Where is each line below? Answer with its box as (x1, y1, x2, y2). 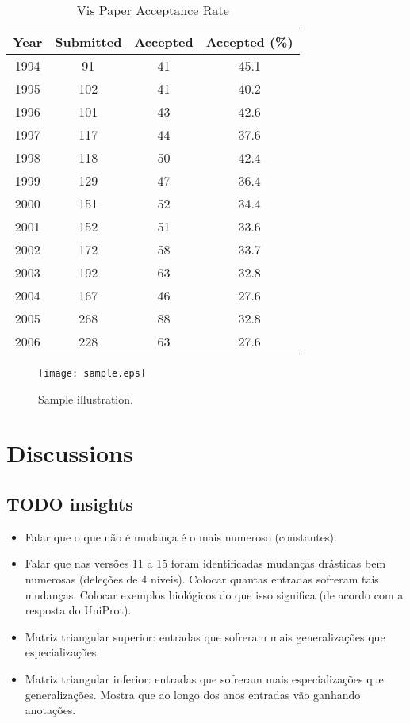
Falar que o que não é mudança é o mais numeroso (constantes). (25, 528, 337, 545)
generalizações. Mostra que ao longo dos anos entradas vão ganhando (25, 686, 361, 702)
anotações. (25, 702, 76, 718)
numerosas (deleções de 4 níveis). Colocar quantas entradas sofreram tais (25, 571, 379, 587)
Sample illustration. (38, 390, 133, 407)
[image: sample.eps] (38, 368, 147, 379)
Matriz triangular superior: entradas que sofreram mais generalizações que (25, 628, 385, 645)
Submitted (55, 33, 122, 51)
